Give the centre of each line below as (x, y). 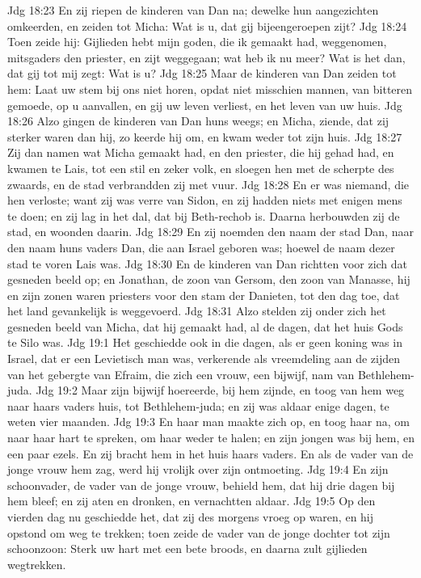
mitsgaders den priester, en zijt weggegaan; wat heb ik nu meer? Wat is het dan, (206, 57)
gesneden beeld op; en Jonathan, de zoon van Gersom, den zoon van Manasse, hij (209, 279)
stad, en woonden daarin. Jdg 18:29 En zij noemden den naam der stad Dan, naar (210, 232)
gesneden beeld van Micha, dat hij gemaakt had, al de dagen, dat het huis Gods (205, 326)
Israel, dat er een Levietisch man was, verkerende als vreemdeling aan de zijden (204, 359)
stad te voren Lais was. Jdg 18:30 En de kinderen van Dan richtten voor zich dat (208, 263)
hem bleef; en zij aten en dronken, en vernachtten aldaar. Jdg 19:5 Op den (192, 501)
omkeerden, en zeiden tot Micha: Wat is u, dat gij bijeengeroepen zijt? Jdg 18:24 (207, 25)
